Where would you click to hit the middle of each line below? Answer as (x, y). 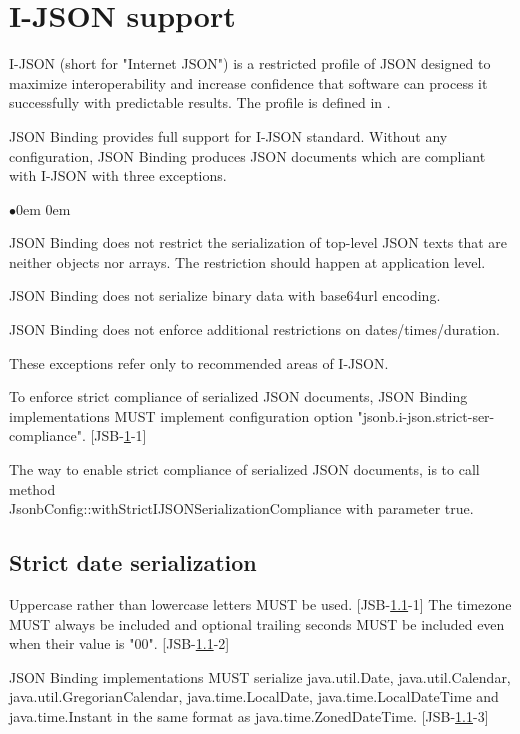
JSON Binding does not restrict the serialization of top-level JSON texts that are (258, 242)
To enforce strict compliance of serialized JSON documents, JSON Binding (238, 396)
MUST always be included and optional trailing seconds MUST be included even (257, 623)
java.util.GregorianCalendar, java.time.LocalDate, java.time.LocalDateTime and (254, 696)
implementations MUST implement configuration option (181, 415)
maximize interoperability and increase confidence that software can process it (248, 82)
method (32, 488)
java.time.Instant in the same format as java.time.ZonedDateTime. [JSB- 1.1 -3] (249, 715)
